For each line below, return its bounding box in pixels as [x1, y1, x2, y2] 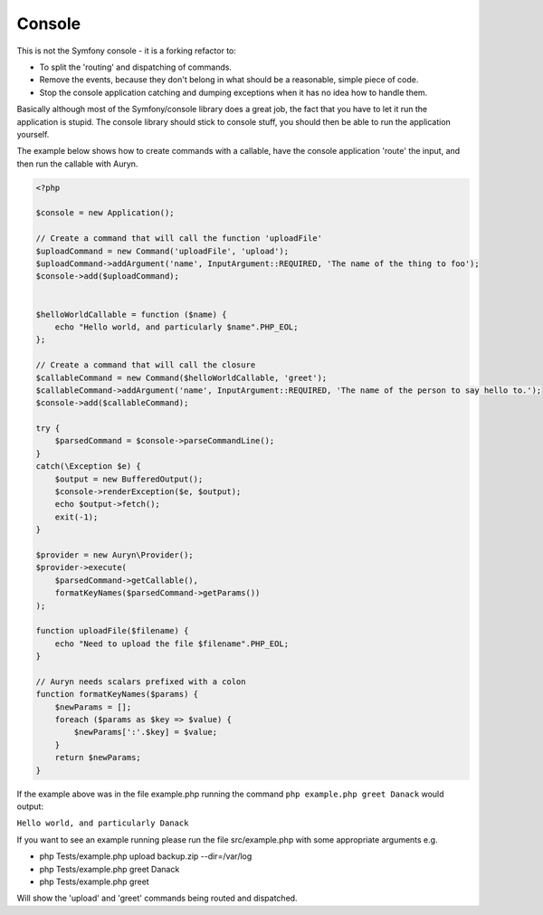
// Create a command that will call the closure [35, 360, 256, 370]
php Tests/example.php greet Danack [39, 863, 180, 874]
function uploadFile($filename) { [35, 625, 189, 636]
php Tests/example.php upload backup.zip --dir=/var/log [39, 851, 252, 862]
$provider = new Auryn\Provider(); [35, 549, 194, 560]
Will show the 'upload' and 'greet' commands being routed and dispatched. [16, 892, 298, 904]
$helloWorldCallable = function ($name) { [35, 309, 227, 319]
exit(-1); [54, 511, 99, 522]
